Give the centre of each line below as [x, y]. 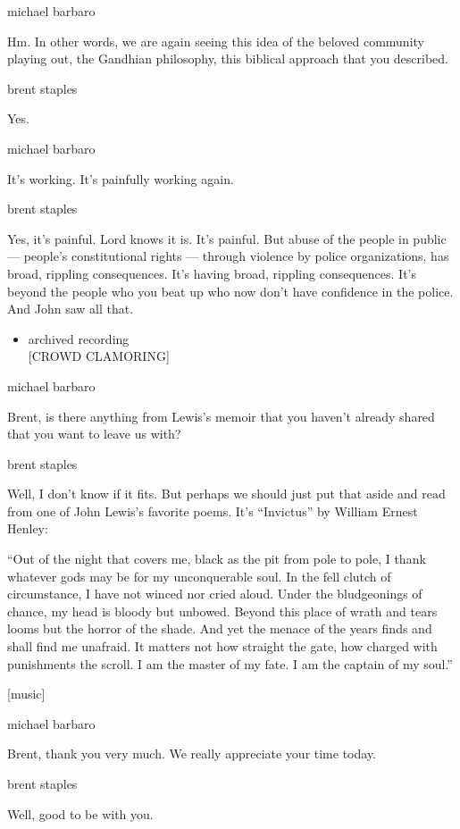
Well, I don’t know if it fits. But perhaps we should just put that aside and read [226, 494]
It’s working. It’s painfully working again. [121, 178]
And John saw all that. [71, 309]
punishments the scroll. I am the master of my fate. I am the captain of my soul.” [230, 663]
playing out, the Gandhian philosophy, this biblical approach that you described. [228, 59]
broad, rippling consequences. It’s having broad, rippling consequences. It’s [212, 273]
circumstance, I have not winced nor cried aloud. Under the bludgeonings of [215, 594]
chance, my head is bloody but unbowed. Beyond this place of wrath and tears [222, 611]
